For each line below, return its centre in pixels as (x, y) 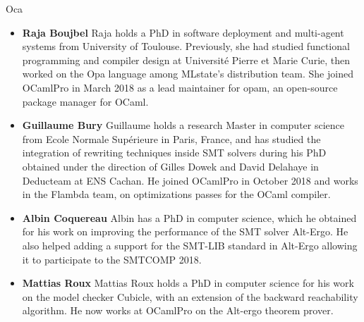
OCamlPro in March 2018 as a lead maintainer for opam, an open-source (180, 87)
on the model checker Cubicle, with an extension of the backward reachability (190, 296)
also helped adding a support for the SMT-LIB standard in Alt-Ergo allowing (190, 245)
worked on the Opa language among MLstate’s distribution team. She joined (188, 74)
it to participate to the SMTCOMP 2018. (112, 259)
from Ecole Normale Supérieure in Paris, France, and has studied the (171, 138)
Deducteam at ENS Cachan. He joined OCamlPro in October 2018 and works (190, 180)
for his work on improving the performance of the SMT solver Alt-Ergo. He (185, 231)
